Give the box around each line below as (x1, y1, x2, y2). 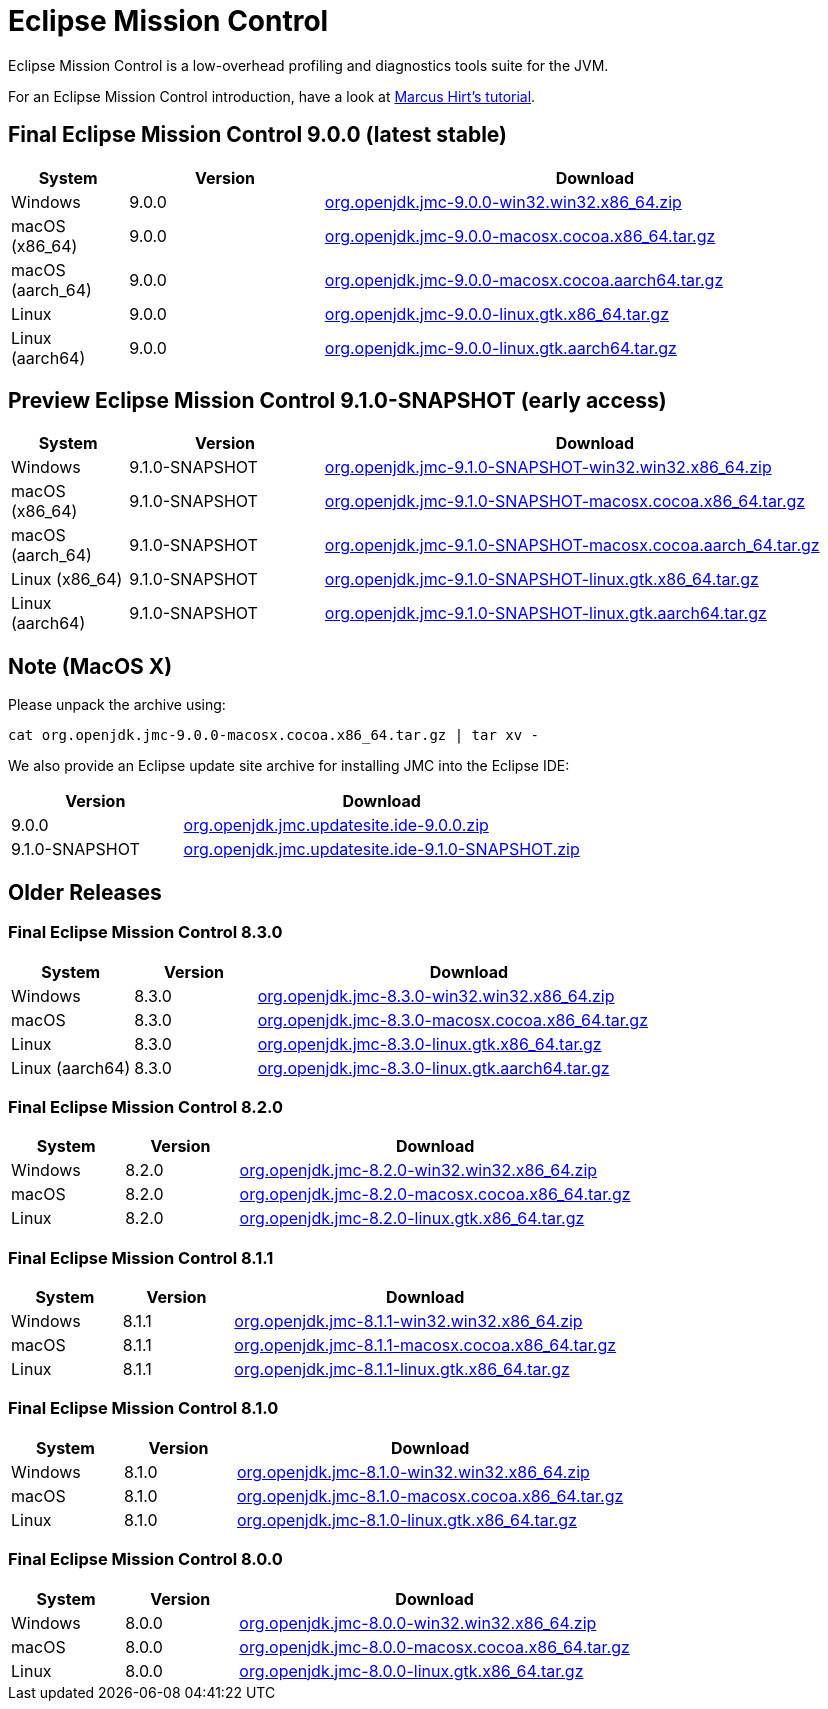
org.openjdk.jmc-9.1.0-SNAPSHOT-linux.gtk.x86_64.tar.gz (324, 569, 759, 590)
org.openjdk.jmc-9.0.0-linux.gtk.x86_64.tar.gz (324, 303, 670, 324)
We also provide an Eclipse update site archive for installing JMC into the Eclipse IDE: (8, 757, 570, 775)
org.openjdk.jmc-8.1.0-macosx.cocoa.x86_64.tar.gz (236, 1485, 624, 1506)
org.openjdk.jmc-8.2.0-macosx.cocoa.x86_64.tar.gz (239, 1184, 631, 1205)
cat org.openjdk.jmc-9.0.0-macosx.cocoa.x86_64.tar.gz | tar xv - (8, 727, 540, 744)
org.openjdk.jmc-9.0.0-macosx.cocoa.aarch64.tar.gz (324, 269, 724, 290)
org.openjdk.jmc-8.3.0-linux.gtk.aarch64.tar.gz (257, 1057, 610, 1078)
